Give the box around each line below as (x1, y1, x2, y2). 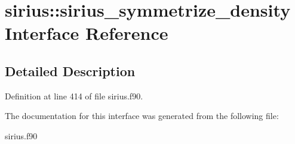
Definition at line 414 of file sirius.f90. (5, 89, 143, 102)
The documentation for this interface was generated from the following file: (5, 109, 279, 122)
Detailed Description (5, 61, 136, 80)
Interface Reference (5, 21, 168, 45)
